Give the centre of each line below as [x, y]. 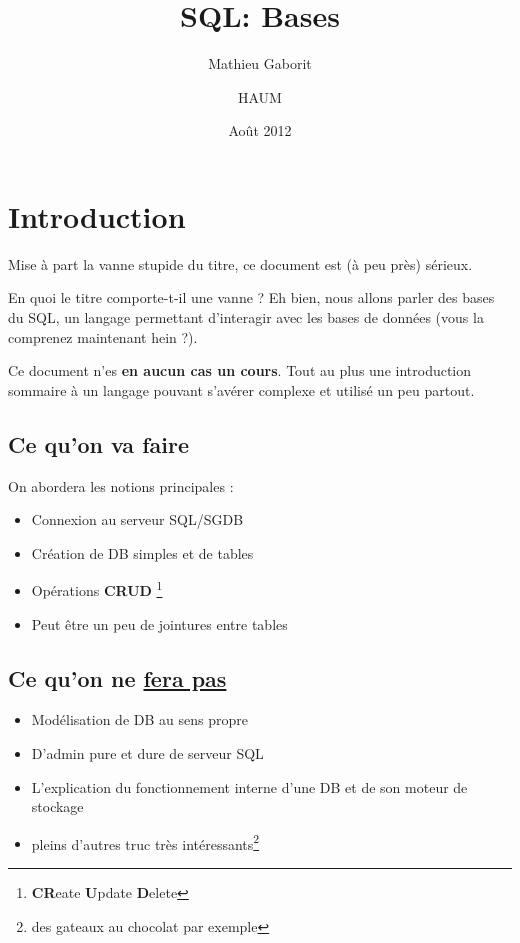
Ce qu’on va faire [98, 443]
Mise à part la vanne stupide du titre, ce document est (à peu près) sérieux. [240, 263]
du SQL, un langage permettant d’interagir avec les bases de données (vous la [246, 317]
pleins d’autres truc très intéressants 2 [145, 842]
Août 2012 [260, 130]
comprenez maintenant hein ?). [103, 336]
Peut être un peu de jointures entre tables [159, 623]
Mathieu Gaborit [260, 63]
